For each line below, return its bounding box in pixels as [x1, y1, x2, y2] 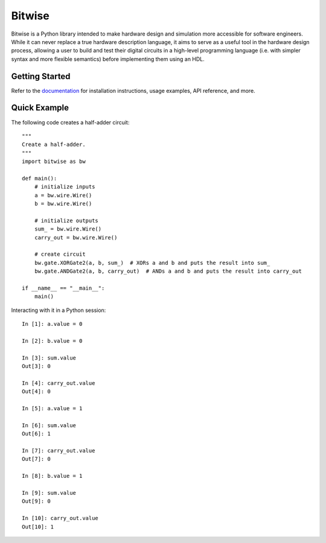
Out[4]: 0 [22, 388, 51, 395]
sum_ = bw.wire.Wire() [34, 226, 102, 232]
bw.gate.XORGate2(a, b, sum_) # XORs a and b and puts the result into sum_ [34, 259, 270, 266]
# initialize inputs [34, 183, 95, 190]
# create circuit [34, 251, 86, 258]
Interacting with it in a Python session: [11, 306, 106, 314]
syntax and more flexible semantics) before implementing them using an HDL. [11, 55, 205, 63]
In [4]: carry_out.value [22, 379, 95, 386]
